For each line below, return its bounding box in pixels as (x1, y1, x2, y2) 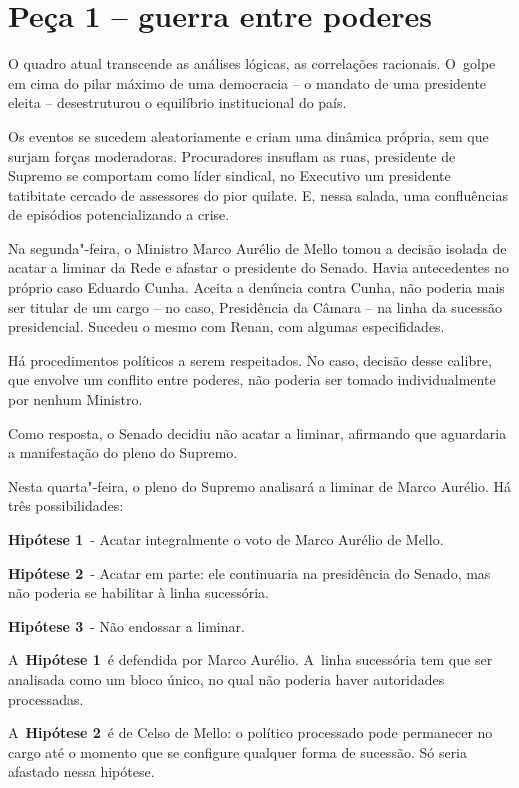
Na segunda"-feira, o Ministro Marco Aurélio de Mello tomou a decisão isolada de (8, 237, 507, 258)
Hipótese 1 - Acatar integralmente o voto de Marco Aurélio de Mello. (8, 529, 444, 549)
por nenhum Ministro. (8, 389, 143, 410)
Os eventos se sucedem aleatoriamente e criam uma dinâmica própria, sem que (8, 125, 489, 146)
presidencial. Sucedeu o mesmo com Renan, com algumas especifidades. (8, 316, 445, 337)
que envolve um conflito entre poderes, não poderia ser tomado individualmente (8, 369, 496, 390)
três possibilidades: (8, 495, 124, 516)
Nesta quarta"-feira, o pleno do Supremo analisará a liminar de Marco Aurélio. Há (8, 475, 512, 496)
